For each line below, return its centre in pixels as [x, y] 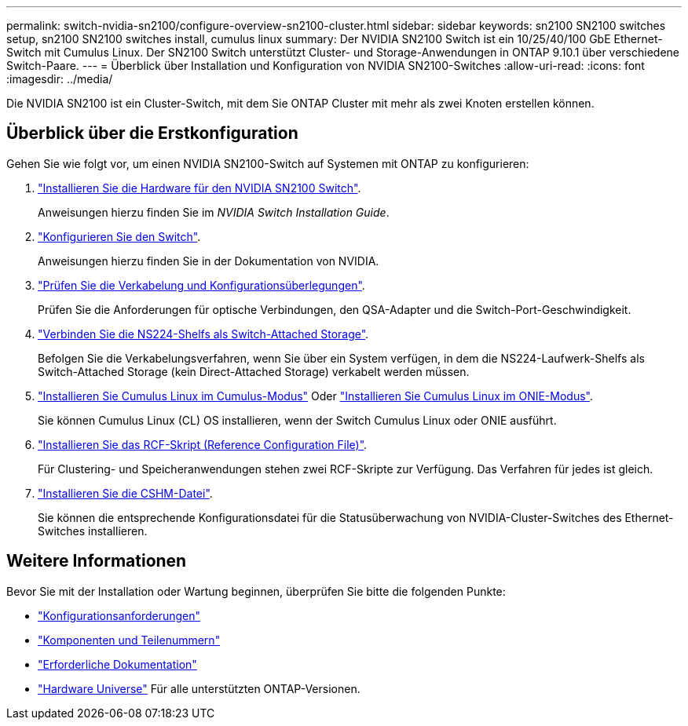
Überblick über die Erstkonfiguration [152, 133]
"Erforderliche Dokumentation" [117, 664]
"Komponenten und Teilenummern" [129, 640]
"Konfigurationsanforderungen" [119, 615]
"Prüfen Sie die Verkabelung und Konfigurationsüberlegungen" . [201, 285]
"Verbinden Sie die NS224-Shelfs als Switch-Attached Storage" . [203, 334]
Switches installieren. [93, 531]
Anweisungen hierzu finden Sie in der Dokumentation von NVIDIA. [209, 261]
